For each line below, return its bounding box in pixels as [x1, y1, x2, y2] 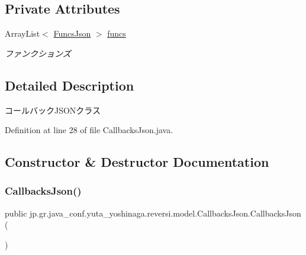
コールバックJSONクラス [5, 104, 101, 116]
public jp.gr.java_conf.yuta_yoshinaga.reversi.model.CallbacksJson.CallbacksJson [5, 206, 301, 219]
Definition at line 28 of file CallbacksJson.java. [5, 124, 173, 136]
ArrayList [5, 27, 40, 40]
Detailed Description [5, 76, 134, 94]
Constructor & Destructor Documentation [5, 153, 269, 171]
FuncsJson [53, 27, 91, 40]
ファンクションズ [5, 47, 71, 59]
